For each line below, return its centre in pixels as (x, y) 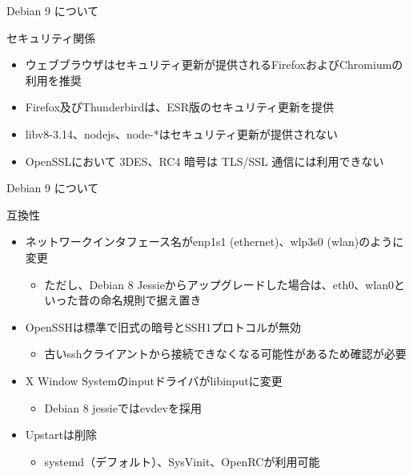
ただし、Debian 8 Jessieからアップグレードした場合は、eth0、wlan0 (219, 284)
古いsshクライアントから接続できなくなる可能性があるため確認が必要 (225, 354)
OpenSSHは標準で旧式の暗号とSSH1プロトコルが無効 (163, 326)
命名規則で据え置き (151, 300)
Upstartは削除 (61, 435)
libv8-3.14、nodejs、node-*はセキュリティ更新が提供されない (181, 133)
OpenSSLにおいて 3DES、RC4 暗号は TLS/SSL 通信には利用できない (204, 161)
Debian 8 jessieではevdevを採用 (123, 407)
